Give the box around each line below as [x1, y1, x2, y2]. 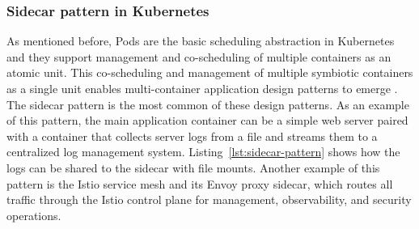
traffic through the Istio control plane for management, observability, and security [6, 191, 412, 208]
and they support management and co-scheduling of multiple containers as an [6, 48, 391, 65]
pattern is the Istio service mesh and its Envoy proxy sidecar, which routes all [6, 175, 393, 192]
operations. [6, 206, 61, 223]
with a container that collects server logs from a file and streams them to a [6, 127, 378, 144]
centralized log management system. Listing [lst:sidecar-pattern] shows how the [6, 143, 400, 160]
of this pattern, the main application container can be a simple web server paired [6, 112, 408, 129]
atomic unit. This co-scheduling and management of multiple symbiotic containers [6, 64, 413, 81]
